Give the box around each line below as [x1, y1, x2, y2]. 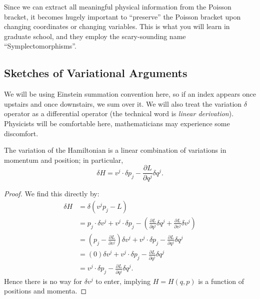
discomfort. [4, 128, 38, 138]
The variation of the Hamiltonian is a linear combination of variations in [4, 145, 226, 155]
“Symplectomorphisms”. [4, 41, 76, 51]
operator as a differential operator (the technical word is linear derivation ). [4, 108, 234, 119]
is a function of [198, 275, 244, 286]
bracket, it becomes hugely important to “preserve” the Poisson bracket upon [4, 11, 241, 22]
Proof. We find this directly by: [4, 188, 99, 199]
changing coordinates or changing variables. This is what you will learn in [4, 21, 230, 32]
